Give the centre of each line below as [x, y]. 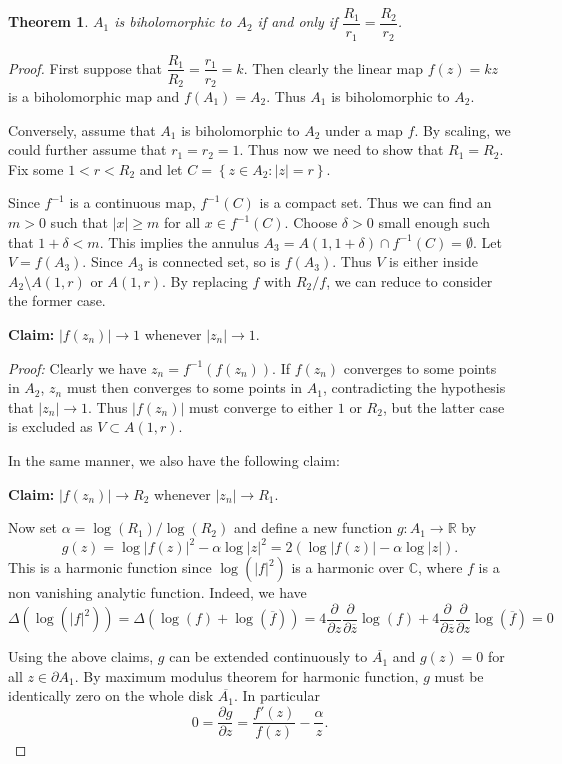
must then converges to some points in [184, 387]
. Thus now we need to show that [341, 149]
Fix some [36, 168]
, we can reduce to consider [409, 280]
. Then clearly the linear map [333, 67]
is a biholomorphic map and [94, 96]
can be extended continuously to [268, 656]
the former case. [57, 300]
